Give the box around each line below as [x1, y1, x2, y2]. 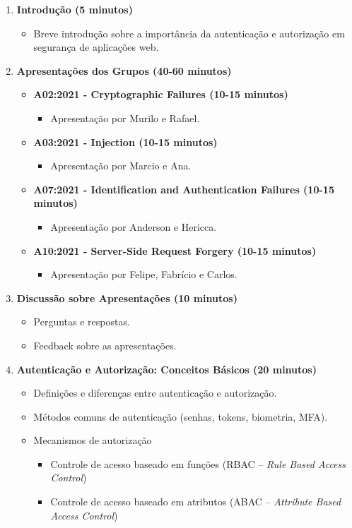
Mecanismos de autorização [33, 433, 152, 448]
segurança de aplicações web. [33, 40, 159, 54]
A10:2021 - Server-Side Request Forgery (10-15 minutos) [33, 243, 317, 258]
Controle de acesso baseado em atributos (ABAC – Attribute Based [50, 494, 341, 509]
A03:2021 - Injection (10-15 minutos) [33, 134, 218, 149]
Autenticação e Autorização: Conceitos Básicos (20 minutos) [16, 361, 317, 376]
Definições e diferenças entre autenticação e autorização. [33, 385, 277, 400]
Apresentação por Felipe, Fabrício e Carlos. [50, 267, 237, 282]
